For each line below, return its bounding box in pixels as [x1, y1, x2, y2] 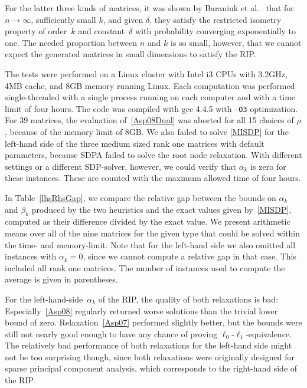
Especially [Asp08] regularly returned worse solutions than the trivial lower [5, 304, 278, 317]
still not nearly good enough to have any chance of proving [5, 327, 218, 340]
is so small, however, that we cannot [171, 36, 302, 48]
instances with [5, 250, 57, 262]
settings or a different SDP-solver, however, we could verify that [5, 160, 237, 172]
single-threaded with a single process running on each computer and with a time [5, 91, 296, 103]
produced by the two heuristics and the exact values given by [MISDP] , [31, 203, 292, 215]
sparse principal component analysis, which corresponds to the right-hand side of [5, 362, 298, 374]
